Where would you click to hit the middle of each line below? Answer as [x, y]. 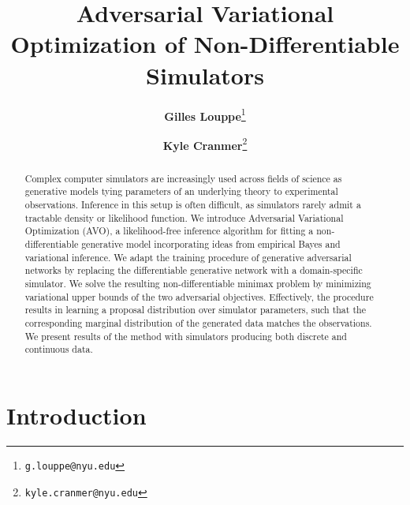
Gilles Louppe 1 [205, 114]
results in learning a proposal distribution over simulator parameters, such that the [195, 310]
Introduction [76, 415]
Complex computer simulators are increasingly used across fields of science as [183, 178]
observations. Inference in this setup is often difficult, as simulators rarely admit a [193, 205]
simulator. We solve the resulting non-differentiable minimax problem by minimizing [198, 284]
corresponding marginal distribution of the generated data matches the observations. [198, 323]
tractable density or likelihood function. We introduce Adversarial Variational [184, 217]
